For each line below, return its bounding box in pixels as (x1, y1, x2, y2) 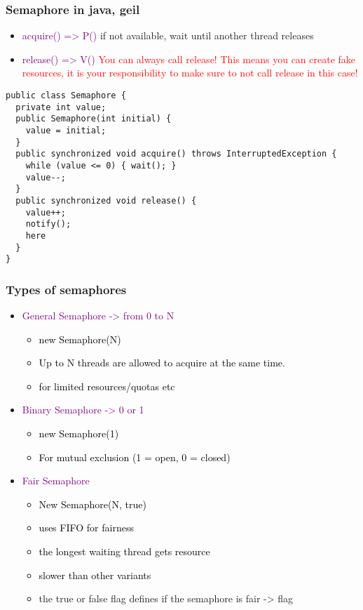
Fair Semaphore (22, 473, 90, 488)
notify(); (25, 219, 71, 230)
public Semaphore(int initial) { (15, 114, 172, 124)
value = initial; (25, 125, 107, 135)
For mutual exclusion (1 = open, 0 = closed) (39, 449, 231, 464)
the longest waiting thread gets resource (39, 544, 210, 558)
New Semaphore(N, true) (39, 496, 146, 511)
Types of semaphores (6, 280, 127, 298)
